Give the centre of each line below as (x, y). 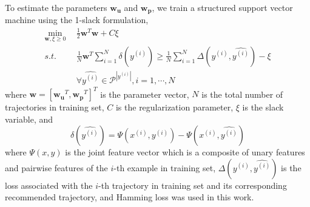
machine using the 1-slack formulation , (77, 20)
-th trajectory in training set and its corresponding (193, 185)
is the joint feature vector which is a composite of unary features (185, 152)
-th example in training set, (165, 167)
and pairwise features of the (56, 167)
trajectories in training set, (55, 107)
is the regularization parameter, (174, 107)
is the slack (263, 107)
